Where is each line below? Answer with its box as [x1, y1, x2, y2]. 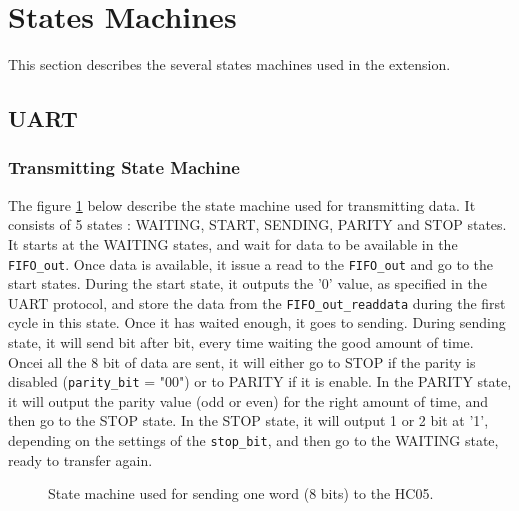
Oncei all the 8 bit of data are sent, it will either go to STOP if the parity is [8, 351, 476, 372]
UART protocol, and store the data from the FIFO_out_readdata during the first [8, 292, 506, 313]
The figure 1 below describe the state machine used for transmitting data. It [8, 194, 476, 215]
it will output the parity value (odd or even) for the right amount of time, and [8, 390, 489, 411]
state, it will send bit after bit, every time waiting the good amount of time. [8, 332, 474, 352]
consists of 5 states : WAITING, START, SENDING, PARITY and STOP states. [8, 214, 507, 235]
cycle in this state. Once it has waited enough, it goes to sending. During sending [8, 312, 506, 333]
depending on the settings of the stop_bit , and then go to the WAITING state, [8, 430, 499, 451]
